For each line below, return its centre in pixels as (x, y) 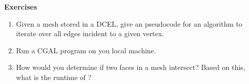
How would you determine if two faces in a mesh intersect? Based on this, (131, 67)
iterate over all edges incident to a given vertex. (90, 33)
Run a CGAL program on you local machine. (86, 50)
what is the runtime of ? (54, 77)
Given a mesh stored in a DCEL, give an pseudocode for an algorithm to (129, 23)
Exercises (21, 7)
